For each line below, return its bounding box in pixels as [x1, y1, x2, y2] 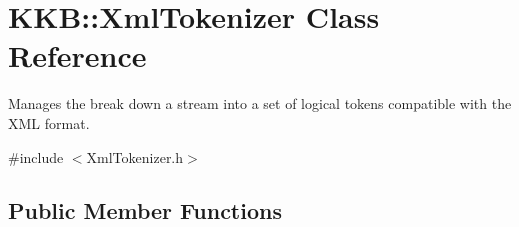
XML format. [8, 112, 90, 133]
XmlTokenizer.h [86, 146, 184, 167]
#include [8, 146, 64, 167]
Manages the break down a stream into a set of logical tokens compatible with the [8, 93, 512, 114]
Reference [8, 35, 147, 76]
